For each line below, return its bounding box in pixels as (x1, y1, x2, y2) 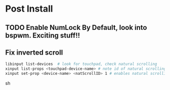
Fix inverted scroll (5, 48, 63, 57)
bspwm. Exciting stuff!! (5, 31, 80, 39)
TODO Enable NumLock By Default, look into (5, 23, 147, 32)
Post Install (5, 3, 53, 15)
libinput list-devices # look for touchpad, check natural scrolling (5, 62, 157, 67)
